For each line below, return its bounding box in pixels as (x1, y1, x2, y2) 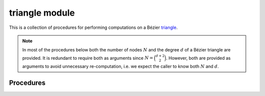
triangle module (9, 7, 75, 18)
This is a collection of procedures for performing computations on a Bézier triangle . (9, 24, 178, 30)
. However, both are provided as (166, 55, 231, 61)
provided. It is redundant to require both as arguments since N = (22, 55, 154, 61)
